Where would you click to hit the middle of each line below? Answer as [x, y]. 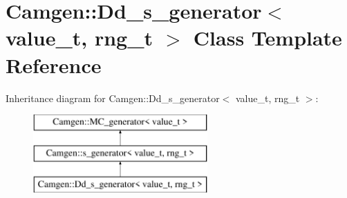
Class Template [268, 38]
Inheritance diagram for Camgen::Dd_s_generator [113, 98]
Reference [54, 65]
